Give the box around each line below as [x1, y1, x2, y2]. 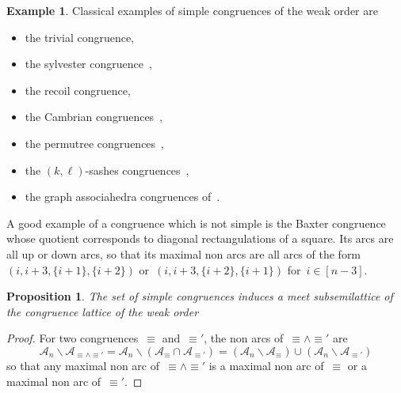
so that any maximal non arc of [6, 357, 160, 374]
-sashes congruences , [85, 161, 189, 178]
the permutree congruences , [25, 134, 164, 151]
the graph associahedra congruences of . [25, 188, 220, 205]
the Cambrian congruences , [25, 108, 163, 125]
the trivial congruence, [25, 28, 135, 45]
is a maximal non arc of [208, 357, 324, 374]
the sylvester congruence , [25, 55, 152, 72]
